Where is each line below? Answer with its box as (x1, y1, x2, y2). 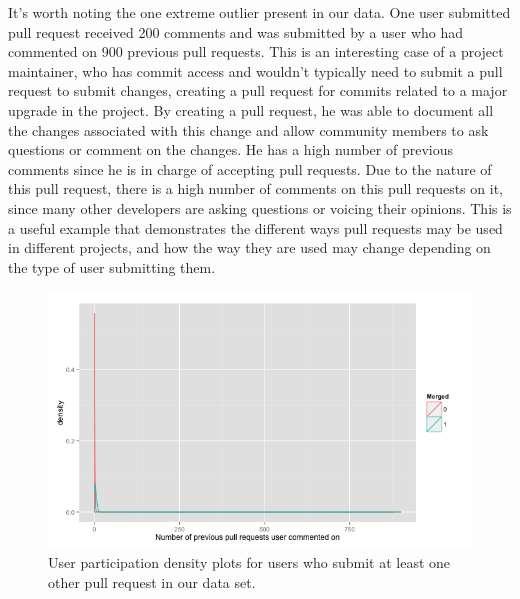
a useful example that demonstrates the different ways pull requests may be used (8, 217, 503, 238)
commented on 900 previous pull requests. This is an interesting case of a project (8, 41, 504, 62)
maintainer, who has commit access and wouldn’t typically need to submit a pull (8, 60, 503, 81)
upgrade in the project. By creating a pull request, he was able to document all (8, 99, 494, 120)
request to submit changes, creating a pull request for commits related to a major (8, 80, 508, 101)
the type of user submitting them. (8, 256, 216, 277)
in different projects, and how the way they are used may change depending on (8, 237, 491, 258)
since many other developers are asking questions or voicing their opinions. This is (8, 197, 512, 218)
